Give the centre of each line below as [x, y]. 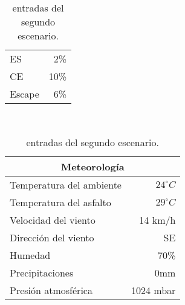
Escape [24, 94]
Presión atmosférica [51, 290]
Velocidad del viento [53, 220]
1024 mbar [153, 290]
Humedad [30, 255]
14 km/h [157, 220]
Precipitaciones [42, 272]
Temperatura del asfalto [60, 202]
